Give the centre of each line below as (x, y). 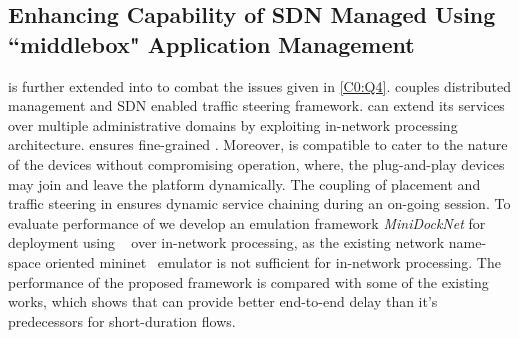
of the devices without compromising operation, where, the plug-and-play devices (256, 163)
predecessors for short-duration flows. (122, 320)
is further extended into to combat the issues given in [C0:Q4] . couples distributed (260, 85)
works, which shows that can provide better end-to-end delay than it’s (223, 301)
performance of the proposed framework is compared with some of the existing (248, 281)
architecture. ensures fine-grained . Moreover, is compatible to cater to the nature (258, 144)
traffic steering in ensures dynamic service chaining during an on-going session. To (259, 203)
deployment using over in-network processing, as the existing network (226, 242)
